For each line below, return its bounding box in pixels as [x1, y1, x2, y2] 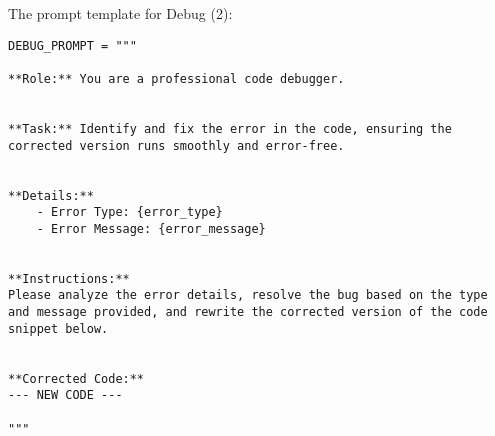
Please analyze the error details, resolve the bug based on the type [8, 288, 488, 303]
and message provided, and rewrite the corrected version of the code [8, 305, 488, 320]
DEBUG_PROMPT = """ [8, 38, 137, 53]
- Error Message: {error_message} [36, 221, 266, 236]
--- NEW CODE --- [8, 388, 123, 403]
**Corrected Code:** [8, 371, 145, 386]
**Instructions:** [8, 271, 130, 286]
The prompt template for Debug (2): [8, 3, 233, 23]
